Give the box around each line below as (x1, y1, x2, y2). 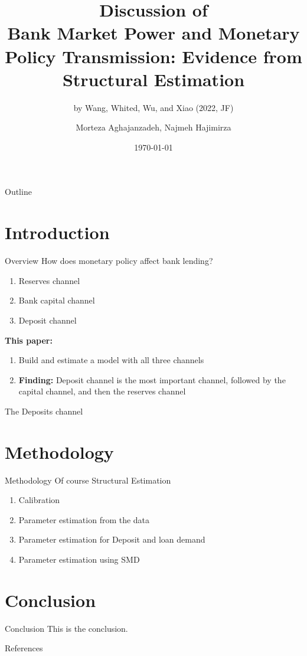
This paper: (5, 334, 53, 346)
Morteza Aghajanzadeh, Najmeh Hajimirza (76, 121, 231, 133)
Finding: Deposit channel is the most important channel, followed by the (18, 373, 286, 386)
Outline (5, 185, 32, 198)
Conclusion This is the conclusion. (5, 622, 128, 634)
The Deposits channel (5, 404, 83, 417)
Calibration (18, 494, 60, 506)
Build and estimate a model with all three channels (18, 354, 204, 366)
